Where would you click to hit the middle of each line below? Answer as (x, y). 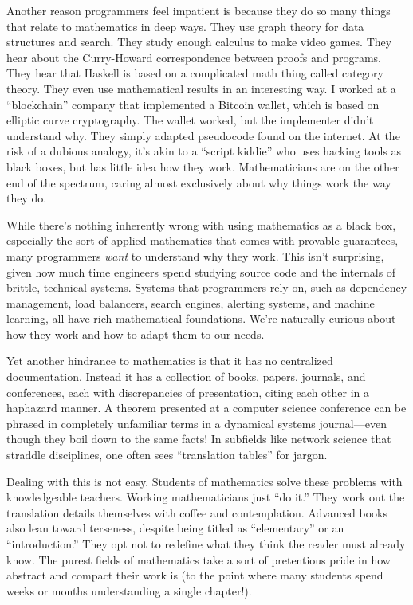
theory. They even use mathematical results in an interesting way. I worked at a (201, 88)
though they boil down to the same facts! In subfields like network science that (199, 439)
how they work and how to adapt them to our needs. (136, 334)
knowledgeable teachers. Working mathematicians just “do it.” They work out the (206, 497)
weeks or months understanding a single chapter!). (129, 590)
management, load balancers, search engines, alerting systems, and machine (191, 302)
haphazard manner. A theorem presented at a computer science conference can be (206, 408)
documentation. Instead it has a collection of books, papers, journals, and (186, 377)
